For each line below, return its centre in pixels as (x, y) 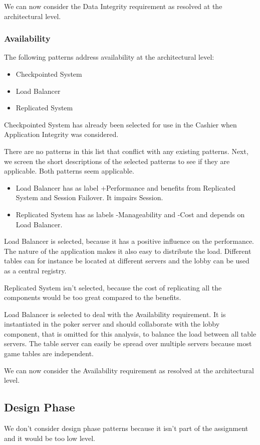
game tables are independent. (49, 353)
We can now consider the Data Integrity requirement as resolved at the (113, 6)
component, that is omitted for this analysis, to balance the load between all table (130, 333)
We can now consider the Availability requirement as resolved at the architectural (129, 370)
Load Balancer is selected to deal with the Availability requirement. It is (115, 314)
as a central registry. (35, 270)
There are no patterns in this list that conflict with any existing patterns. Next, (126, 151)
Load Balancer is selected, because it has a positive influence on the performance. (129, 241)
